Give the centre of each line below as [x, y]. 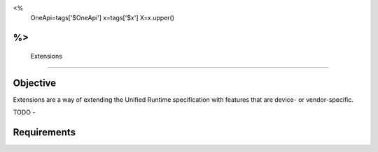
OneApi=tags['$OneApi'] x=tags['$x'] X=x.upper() [103, 18]
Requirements [44, 132]
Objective [35, 83]
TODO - [24, 112]
